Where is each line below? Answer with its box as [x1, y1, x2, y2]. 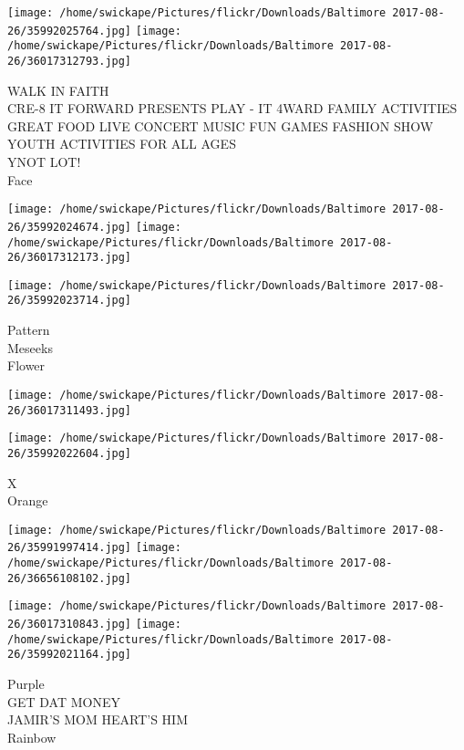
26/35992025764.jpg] [7, 24, 132, 37]
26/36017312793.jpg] [7, 54, 132, 68]
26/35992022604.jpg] [7, 446, 132, 460]
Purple [7, 673, 45, 693]
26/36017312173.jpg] [7, 251, 132, 265]
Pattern [7, 320, 50, 339]
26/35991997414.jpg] [7, 541, 132, 555]
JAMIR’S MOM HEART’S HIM [7, 710, 188, 729]
